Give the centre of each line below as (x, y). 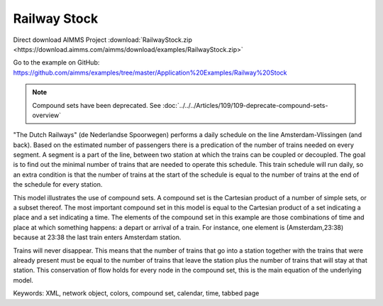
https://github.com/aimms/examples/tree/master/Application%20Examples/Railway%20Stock (150, 72)
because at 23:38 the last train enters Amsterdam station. (97, 237)
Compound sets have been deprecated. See (96, 105)
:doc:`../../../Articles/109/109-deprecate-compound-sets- (245, 105)
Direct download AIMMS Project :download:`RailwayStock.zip (103, 40)
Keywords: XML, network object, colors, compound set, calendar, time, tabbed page (136, 293)
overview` (47, 115)
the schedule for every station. (58, 185)
